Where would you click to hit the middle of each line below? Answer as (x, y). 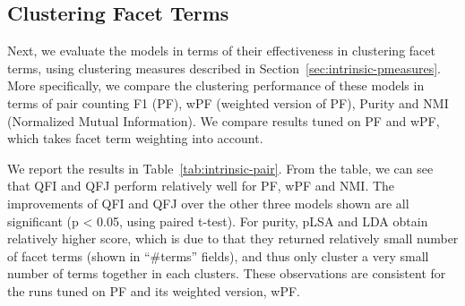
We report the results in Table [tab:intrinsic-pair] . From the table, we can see (220, 168)
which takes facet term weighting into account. (135, 138)
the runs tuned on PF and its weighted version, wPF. (154, 290)
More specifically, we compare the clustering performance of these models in (216, 85)
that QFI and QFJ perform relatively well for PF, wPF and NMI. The (201, 186)
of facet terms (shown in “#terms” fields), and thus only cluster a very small (218, 255)
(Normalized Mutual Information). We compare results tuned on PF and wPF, (224, 120)
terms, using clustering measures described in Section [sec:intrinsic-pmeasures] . (224, 68)
